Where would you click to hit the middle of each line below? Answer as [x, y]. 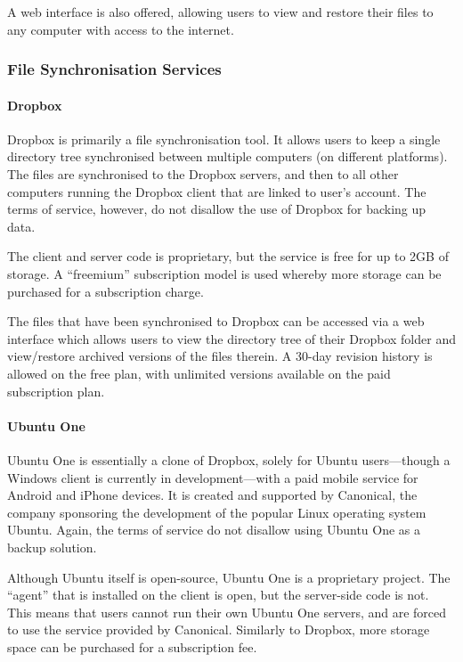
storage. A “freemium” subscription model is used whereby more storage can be [224, 273]
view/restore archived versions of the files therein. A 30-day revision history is [220, 356]
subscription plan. [56, 391]
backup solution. [52, 547]
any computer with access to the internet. [121, 29]
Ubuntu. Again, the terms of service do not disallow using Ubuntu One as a [214, 530]
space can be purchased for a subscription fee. [132, 646]
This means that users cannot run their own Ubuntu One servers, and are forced [227, 612]
